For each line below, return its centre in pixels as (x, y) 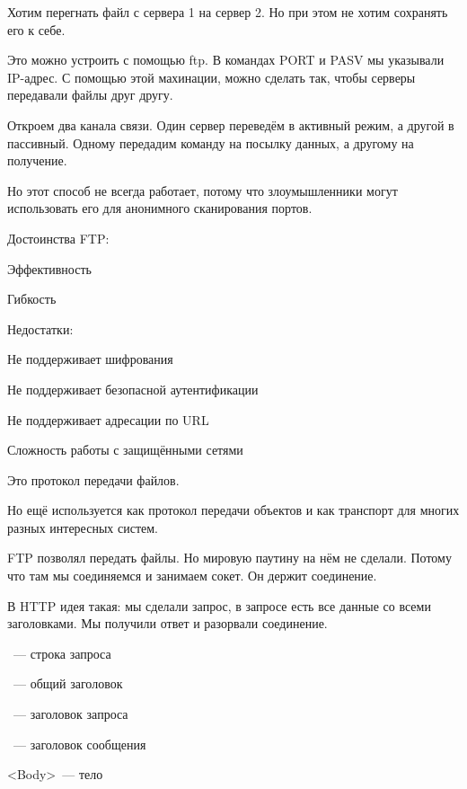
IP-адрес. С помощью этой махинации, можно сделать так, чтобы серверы (211, 77)
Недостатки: (40, 328)
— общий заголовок (68, 683)
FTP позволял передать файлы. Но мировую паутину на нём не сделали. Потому (229, 558)
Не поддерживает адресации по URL (108, 419)
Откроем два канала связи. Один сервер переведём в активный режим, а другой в (231, 124)
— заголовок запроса (70, 714)
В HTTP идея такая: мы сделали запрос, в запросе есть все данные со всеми (219, 605)
